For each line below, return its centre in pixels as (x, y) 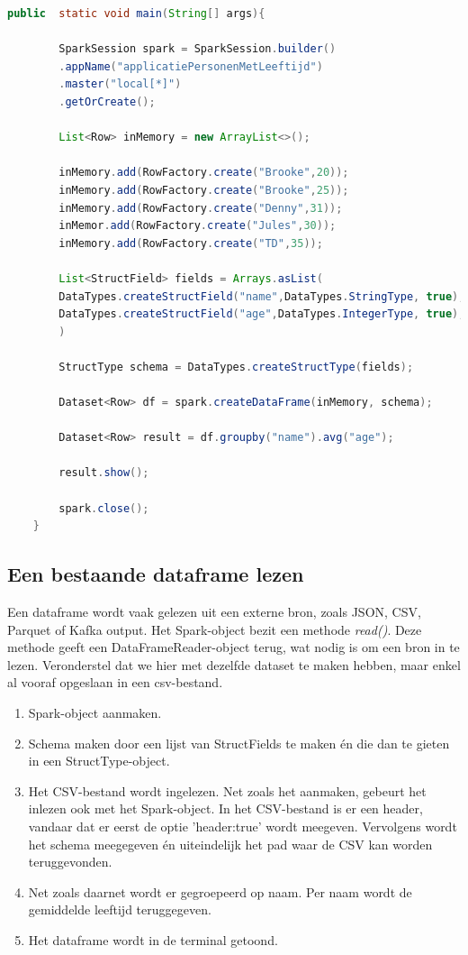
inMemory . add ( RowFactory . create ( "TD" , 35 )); (191, 243)
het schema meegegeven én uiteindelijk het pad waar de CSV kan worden (230, 844)
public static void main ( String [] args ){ (136, 14)
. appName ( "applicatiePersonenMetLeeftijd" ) (191, 66)
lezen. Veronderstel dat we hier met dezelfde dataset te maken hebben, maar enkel (234, 664)
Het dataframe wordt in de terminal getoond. (153, 939)
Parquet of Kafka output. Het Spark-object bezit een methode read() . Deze (215, 629)
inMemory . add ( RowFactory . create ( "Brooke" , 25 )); (204, 190)
